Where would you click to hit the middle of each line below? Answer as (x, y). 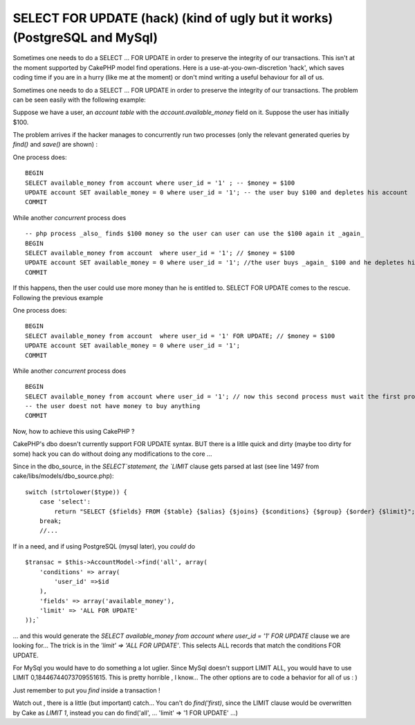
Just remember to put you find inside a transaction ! (86, 690)
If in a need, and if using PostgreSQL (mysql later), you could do (104, 546)
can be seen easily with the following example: (80, 100)
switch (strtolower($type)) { (76, 492)
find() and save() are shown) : (55, 145)
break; (50, 521)
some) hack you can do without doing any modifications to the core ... (112, 454)
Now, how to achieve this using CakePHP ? (74, 431)
